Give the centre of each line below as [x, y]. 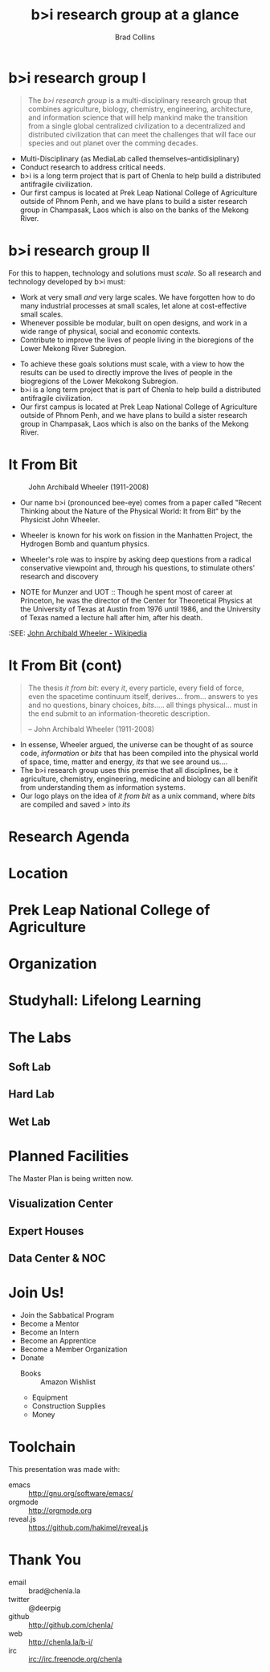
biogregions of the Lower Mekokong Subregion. [99, 381]
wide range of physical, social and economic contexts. [110, 331]
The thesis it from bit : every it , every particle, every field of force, [136, 688]
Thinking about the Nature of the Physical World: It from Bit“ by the [131, 511]
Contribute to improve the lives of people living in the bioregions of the [137, 340]
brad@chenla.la [55, 1590]
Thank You [45, 1560]
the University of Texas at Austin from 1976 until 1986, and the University [140, 609]
